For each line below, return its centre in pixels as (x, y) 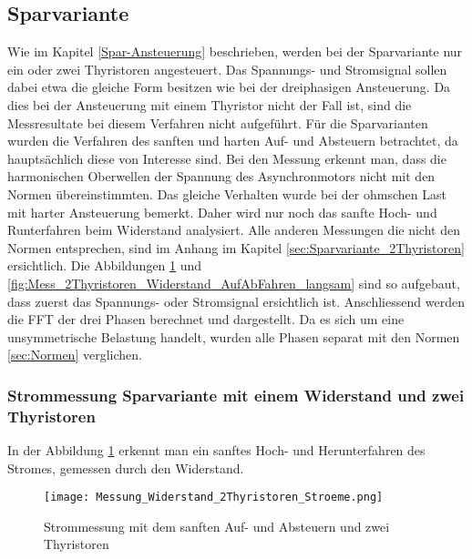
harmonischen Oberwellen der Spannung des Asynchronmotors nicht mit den (221, 176)
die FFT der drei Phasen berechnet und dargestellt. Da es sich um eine (206, 319)
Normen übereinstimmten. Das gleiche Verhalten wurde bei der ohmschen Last (227, 193)
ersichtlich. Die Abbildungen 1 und (105, 265)
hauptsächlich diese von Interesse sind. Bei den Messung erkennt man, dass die (227, 158)
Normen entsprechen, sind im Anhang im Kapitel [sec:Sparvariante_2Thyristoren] (236, 247)
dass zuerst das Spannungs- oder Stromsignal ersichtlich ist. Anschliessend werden (236, 301)
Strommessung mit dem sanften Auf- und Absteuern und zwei (217, 526)
